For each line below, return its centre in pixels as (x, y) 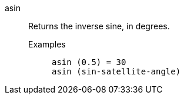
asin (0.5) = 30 (89, 62)
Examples (47, 44)
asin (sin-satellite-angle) (116, 71)
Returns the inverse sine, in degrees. (99, 26)
